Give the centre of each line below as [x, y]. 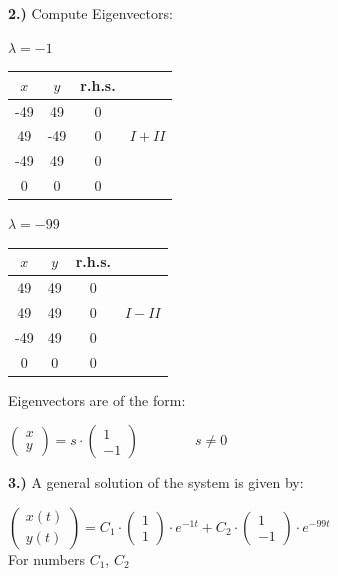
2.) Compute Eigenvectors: [90, 13]
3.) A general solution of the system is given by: [156, 482]
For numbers [46, 558]
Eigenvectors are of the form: [97, 399]
